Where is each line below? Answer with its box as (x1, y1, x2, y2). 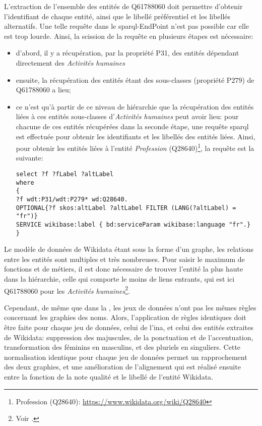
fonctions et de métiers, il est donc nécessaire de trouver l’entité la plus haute (4, 263, 243, 274)
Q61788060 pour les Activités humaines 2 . (4, 284, 130, 296)
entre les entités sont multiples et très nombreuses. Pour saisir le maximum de (4, 253, 245, 264)
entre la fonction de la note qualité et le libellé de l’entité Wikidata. (4, 371, 213, 382)
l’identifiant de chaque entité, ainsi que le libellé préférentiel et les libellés (4, 11, 231, 21)
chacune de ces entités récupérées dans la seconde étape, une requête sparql (16, 121, 249, 131)
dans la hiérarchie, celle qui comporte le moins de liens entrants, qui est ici (4, 274, 235, 284)
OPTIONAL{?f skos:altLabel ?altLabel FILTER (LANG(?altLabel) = (16, 204, 236, 211)
